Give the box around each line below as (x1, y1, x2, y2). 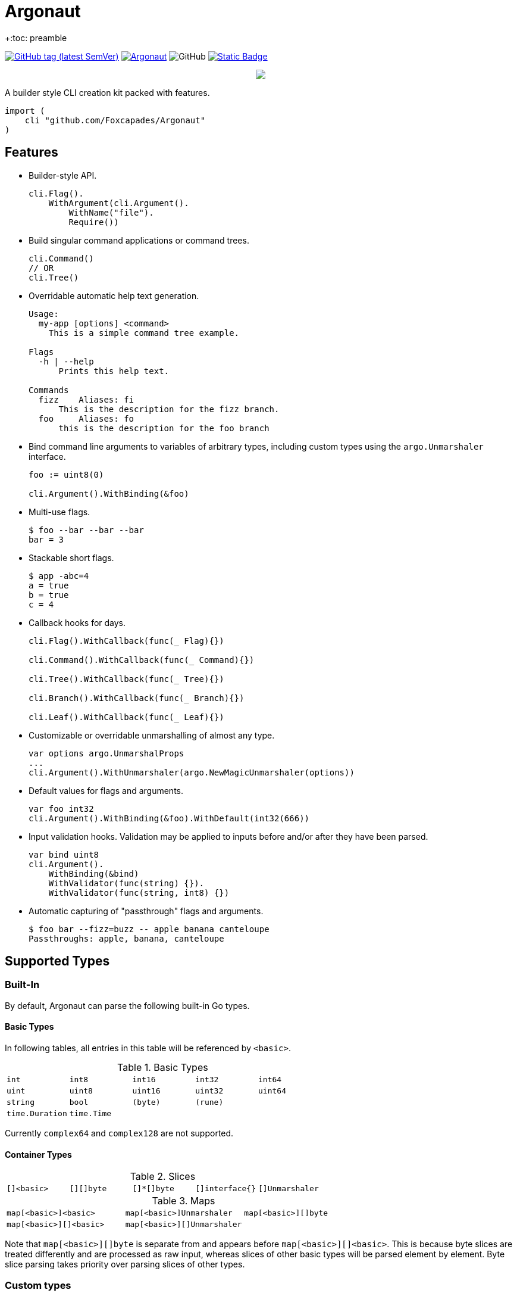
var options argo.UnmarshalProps (29, 748, 184, 758)
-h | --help (38, 356, 94, 366)
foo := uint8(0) (29, 469, 104, 479)
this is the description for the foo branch (58, 423, 270, 433)
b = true (29, 590, 69, 600)
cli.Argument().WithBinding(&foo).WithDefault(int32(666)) (29, 813, 310, 823)
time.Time (69, 1109, 112, 1119)
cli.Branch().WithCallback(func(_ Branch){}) (29, 693, 245, 703)
